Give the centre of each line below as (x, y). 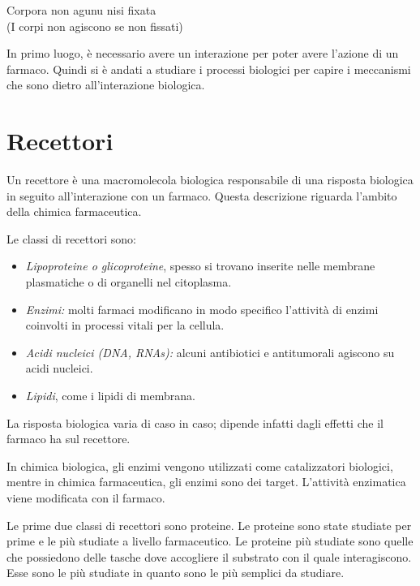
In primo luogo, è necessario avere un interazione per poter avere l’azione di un (203, 53)
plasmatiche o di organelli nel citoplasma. (129, 282)
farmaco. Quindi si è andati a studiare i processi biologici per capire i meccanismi (209, 69)
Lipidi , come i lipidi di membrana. (110, 396)
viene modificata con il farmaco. (86, 498)
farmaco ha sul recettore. (69, 439)
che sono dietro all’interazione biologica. (106, 85)
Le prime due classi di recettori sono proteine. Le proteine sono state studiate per (209, 525)
